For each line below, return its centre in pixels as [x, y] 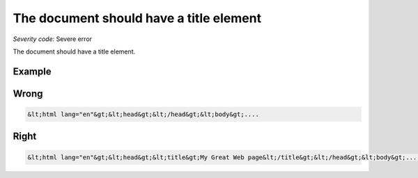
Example [32, 71]
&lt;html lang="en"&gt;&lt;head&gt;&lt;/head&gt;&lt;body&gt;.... [143, 114]
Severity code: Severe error [53, 39]
